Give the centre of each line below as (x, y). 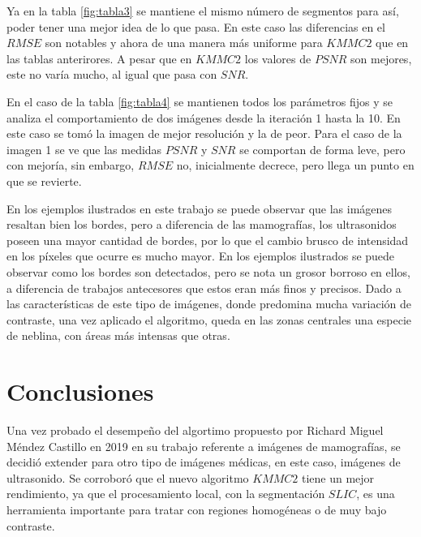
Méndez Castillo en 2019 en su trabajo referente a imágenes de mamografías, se (204, 446)
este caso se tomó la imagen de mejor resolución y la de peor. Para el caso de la (204, 133)
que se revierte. (44, 180)
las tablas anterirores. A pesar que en (99, 58)
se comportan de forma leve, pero (322, 149)
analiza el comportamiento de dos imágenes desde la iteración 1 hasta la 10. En (204, 117)
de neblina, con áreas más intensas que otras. (118, 335)
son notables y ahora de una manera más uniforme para (184, 43)
